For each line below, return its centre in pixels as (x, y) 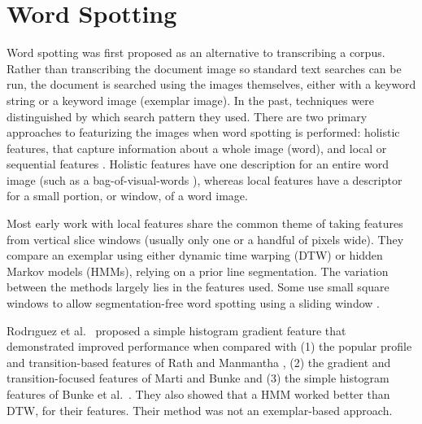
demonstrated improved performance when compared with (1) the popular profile (209, 346)
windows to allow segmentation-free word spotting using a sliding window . (193, 303)
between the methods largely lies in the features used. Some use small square (198, 287)
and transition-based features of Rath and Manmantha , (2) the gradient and (199, 362)
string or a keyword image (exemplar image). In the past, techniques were (190, 100)
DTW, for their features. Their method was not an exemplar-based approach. (200, 410)
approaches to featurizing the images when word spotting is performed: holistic (203, 132)
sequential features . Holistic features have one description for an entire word (198, 164)
